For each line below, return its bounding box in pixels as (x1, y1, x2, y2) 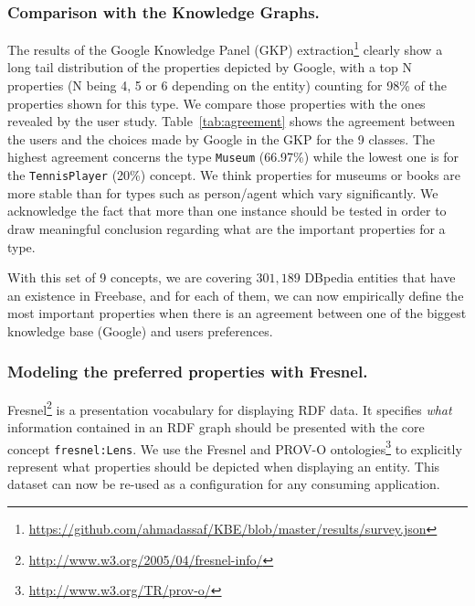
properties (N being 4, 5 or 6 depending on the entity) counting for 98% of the (7, 76, 447, 95)
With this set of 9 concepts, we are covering (7, 268, 252, 287)
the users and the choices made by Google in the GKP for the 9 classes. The (7, 129, 435, 148)
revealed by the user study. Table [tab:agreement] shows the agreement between (7, 112, 456, 131)
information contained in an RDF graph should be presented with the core (7, 417, 425, 436)
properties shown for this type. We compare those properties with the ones (7, 93, 426, 112)
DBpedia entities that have (304, 268, 456, 287)
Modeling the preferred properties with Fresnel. (7, 360, 368, 383)
